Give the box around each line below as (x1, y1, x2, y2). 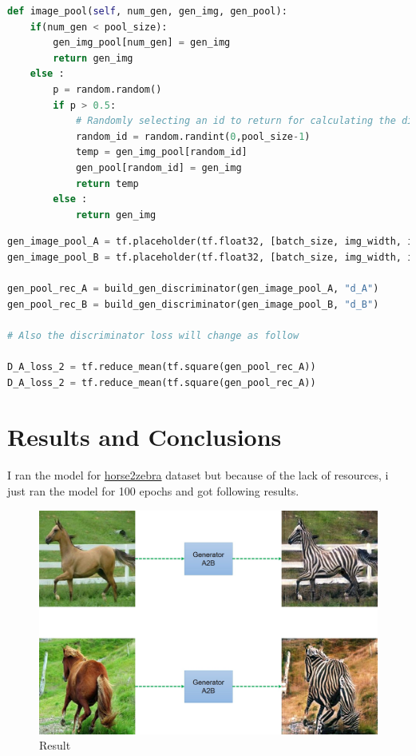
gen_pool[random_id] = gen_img (75, 161, 242, 173)
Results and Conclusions (7, 420, 282, 453)
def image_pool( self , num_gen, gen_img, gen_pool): (7, 6, 287, 17)
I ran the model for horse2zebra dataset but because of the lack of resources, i (7, 467, 389, 483)
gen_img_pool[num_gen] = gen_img (53, 37, 231, 49)
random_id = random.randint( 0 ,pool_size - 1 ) (75, 130, 311, 142)
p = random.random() (53, 83, 162, 95)
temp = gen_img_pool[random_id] (75, 146, 248, 158)
